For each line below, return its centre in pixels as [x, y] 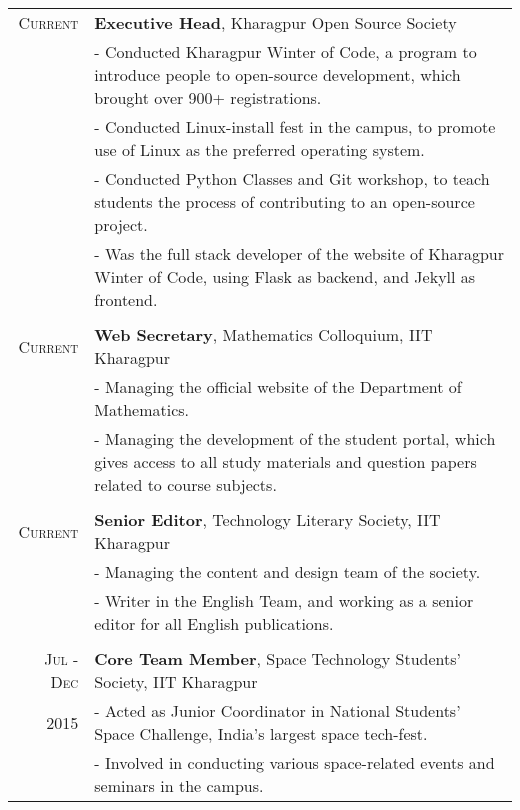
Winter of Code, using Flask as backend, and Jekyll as [285, 276]
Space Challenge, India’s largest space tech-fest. [261, 733]
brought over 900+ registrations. [208, 97]
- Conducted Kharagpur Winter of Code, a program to [285, 51]
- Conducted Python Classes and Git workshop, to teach [292, 178]
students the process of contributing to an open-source [284, 201]
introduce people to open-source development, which [277, 74]
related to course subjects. [185, 484]
